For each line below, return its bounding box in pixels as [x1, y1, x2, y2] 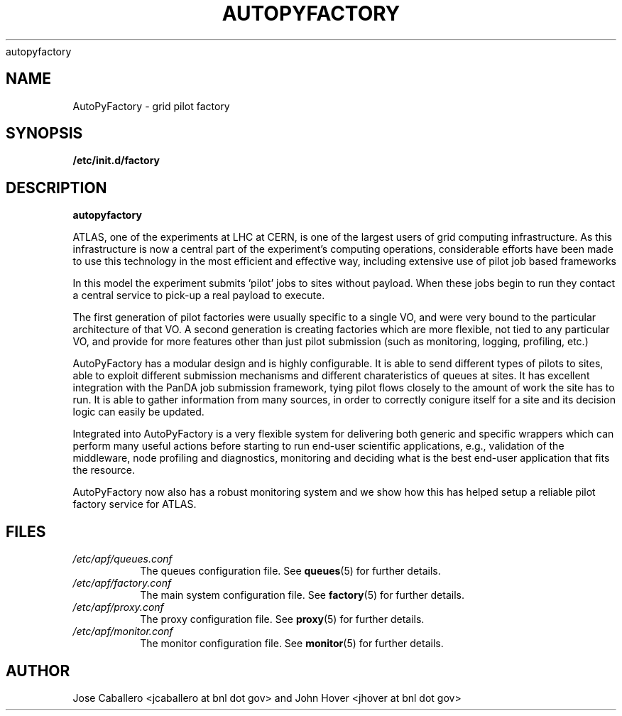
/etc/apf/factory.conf [72, 577, 172, 590]
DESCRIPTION [6, 178, 107, 197]
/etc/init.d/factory [72, 154, 160, 167]
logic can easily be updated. [72, 406, 204, 418]
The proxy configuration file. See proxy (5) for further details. [140, 613, 425, 626]
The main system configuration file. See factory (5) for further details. [140, 589, 464, 602]
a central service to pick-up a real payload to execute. [72, 289, 325, 302]
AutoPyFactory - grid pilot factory [72, 99, 230, 112]
